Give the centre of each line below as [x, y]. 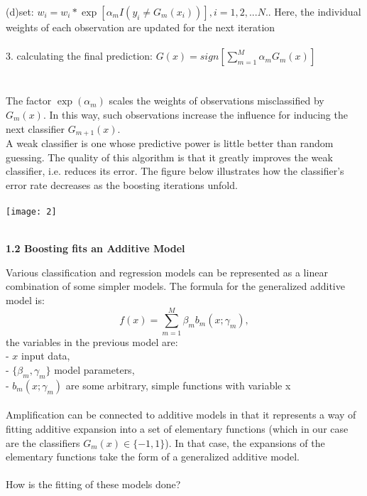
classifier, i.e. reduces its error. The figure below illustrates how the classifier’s [175, 171]
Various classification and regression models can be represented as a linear [167, 272]
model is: [25, 300]
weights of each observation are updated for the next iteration [141, 27]
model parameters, [94, 369]
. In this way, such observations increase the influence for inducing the [195, 114]
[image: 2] [31, 211]
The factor [29, 101]
